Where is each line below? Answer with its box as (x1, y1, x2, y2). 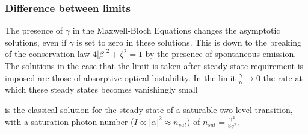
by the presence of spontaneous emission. (145, 47, 297, 60)
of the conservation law (5, 47, 90, 60)
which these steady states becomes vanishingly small (5, 83, 198, 96)
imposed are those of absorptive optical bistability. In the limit (5, 71, 236, 84)
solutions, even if (5, 35, 67, 48)
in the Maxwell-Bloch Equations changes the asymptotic (72, 24, 280, 37)
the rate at (263, 71, 303, 84)
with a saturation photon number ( (5, 115, 134, 127)
